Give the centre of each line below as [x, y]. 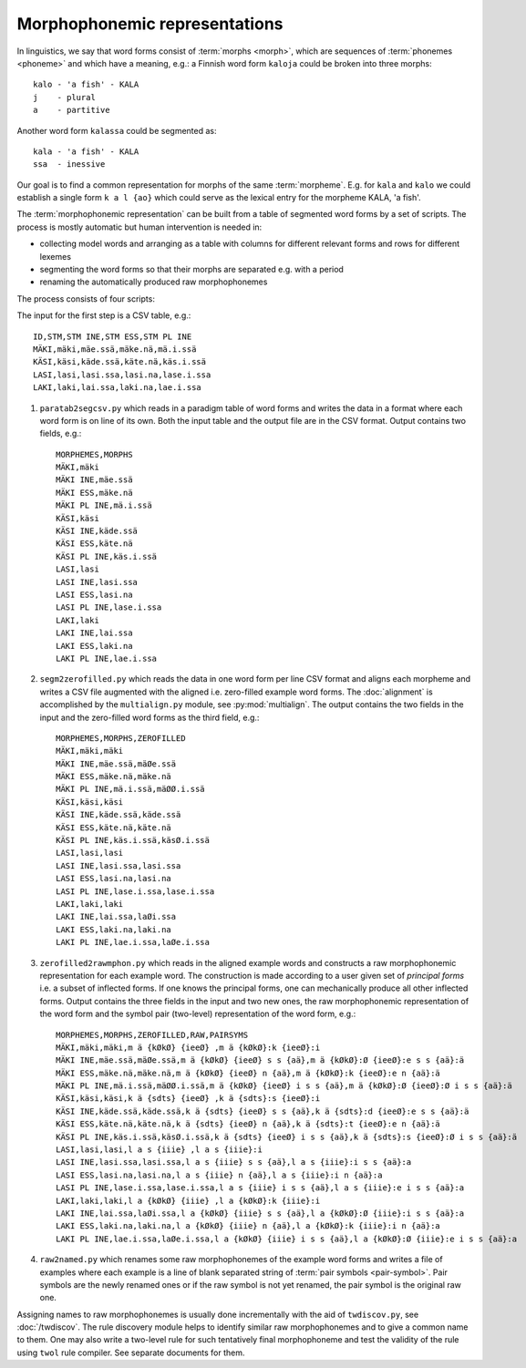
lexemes [56, 256]
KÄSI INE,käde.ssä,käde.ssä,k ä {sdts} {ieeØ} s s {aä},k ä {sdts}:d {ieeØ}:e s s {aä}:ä [263, 1111]
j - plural [64, 97]
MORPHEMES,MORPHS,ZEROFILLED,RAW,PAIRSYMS [152, 1035]
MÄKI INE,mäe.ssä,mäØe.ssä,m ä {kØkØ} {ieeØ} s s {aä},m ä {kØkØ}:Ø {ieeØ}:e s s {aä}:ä [260, 1060]
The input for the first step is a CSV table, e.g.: [104, 315]
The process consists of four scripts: [86, 298]
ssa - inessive [69, 165]
